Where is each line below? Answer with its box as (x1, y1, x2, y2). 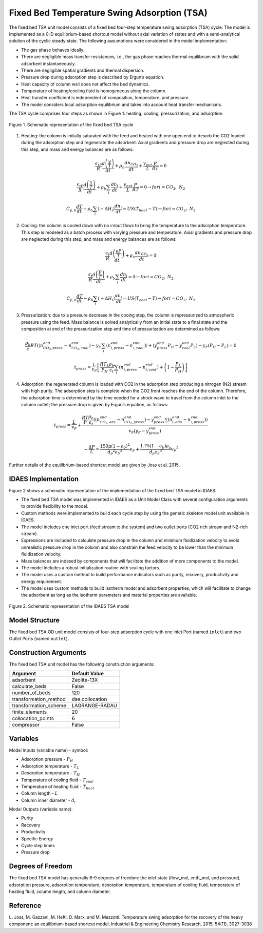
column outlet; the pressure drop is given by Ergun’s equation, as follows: (21, 402, 169, 407)
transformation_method (12, 696, 66, 703)
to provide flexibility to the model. (21, 503, 89, 509)
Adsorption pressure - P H (21, 756, 73, 764)
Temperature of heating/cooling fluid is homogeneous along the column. (21, 88, 167, 94)
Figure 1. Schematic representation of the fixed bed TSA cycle (9, 122, 133, 127)
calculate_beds (12, 683, 47, 690)
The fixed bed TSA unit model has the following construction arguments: (9, 662, 155, 667)
